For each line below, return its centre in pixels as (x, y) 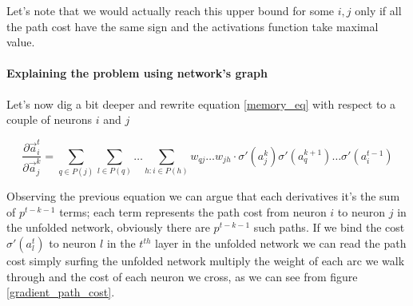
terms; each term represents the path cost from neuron (193, 211)
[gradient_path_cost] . (61, 292)
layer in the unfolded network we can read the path (281, 243)
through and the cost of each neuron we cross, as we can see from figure (182, 276)
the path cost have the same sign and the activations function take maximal (193, 26)
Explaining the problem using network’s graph (137, 73)
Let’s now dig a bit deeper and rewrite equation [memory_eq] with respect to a (201, 103)
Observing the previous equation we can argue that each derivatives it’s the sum (203, 196)
